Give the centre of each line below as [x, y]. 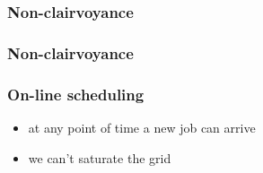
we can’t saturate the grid [100, 157]
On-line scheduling [76, 94]
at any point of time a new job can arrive [142, 127]
